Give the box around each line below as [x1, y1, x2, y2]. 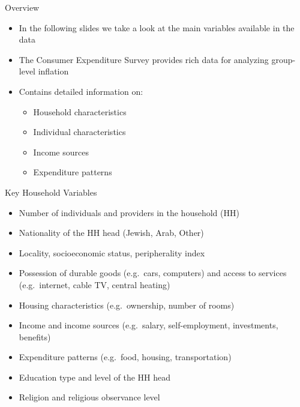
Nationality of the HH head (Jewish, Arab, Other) [19, 226, 204, 239]
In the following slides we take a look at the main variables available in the [19, 21, 295, 34]
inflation [38, 65, 69, 77]
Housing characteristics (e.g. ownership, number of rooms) [19, 298, 235, 311]
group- [271, 53, 296, 65]
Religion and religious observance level [19, 391, 160, 403]
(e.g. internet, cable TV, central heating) [19, 278, 170, 291]
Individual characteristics [33, 125, 126, 138]
